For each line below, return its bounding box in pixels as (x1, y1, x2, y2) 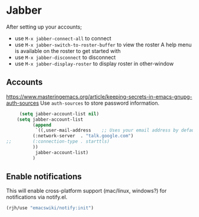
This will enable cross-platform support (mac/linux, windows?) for (6, 187, 167, 194)
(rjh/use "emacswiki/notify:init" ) (6, 205, 94, 211)
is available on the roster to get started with (14, 47, 121, 54)
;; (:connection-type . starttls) (6, 139, 110, 144)
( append (32, 122, 52, 128)
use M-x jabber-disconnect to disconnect (14, 54, 116, 61)
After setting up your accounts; (6, 23, 82, 30)
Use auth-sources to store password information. (40, 99, 160, 106)
